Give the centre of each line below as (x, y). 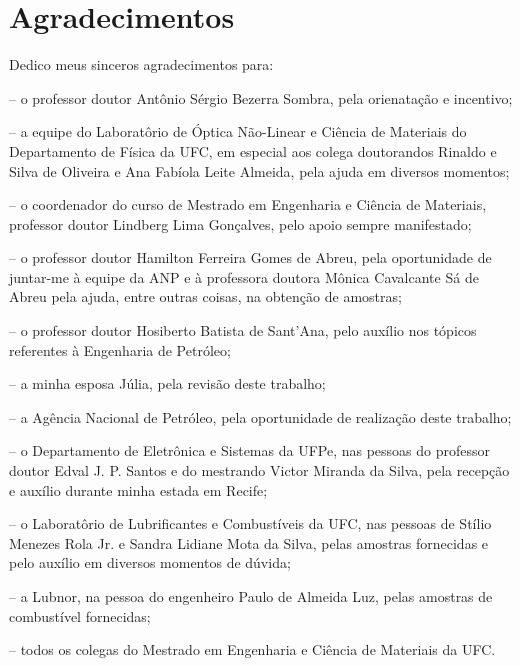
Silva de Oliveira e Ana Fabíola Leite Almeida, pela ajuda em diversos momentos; (259, 170)
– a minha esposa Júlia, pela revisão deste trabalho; (167, 383)
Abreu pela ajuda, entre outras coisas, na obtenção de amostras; (205, 296)
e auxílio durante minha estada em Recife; (138, 489)
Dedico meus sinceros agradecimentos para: (141, 64)
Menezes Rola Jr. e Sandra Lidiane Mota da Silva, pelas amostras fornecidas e (249, 542)
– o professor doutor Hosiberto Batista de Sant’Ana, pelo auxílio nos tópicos (243, 330)
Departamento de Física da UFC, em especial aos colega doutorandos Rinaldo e (253, 150)
